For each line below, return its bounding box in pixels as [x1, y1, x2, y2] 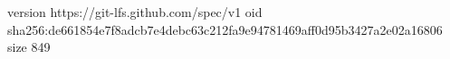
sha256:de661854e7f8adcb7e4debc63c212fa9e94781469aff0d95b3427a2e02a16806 [7, 20, 443, 38]
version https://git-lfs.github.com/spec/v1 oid [7, 3, 263, 21]
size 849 [7, 38, 51, 56]
